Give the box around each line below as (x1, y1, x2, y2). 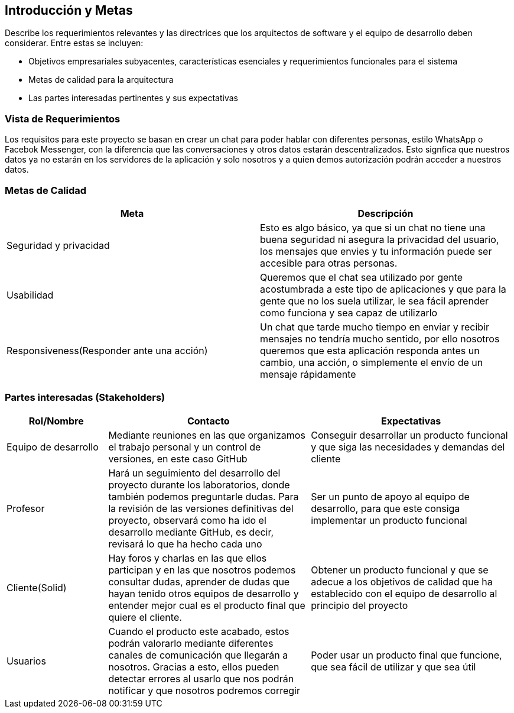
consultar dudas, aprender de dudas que (108, 575, 290, 588)
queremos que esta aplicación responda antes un (260, 344, 480, 356)
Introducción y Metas (5, 3, 133, 18)
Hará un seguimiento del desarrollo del (108, 466, 281, 479)
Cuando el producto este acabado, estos (108, 625, 289, 637)
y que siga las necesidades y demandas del (311, 440, 505, 453)
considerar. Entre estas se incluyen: (5, 38, 144, 48)
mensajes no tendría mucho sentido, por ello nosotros (260, 332, 500, 345)
